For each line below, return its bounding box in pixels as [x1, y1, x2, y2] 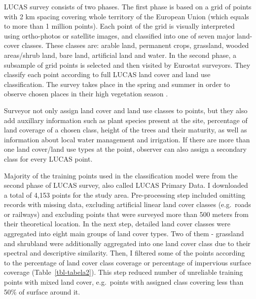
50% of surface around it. [4, 286, 80, 297]
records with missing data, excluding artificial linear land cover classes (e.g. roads [4, 199, 251, 210]
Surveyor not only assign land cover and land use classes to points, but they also [4, 105, 248, 115]
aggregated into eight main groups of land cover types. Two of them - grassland [4, 228, 244, 239]
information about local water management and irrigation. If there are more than [4, 134, 250, 144]
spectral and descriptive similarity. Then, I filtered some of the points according [4, 248, 245, 258]
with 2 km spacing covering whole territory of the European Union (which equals [4, 11, 249, 21]
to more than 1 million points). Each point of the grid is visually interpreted [4, 21, 235, 31]
